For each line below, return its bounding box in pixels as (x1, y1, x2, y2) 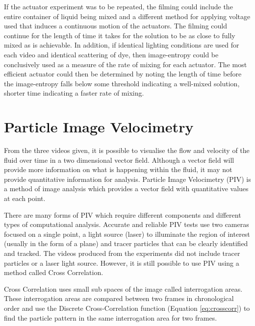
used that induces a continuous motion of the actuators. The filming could (4, 21, 227, 31)
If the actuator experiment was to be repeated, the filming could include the (4, 1, 233, 11)
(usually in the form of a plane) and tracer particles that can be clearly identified (4, 238, 248, 249)
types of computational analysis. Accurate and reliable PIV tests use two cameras (4, 219, 249, 229)
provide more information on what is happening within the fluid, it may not (4, 164, 232, 175)
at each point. (4, 193, 46, 203)
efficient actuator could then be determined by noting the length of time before (4, 69, 242, 79)
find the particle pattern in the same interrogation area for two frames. (4, 312, 217, 323)
